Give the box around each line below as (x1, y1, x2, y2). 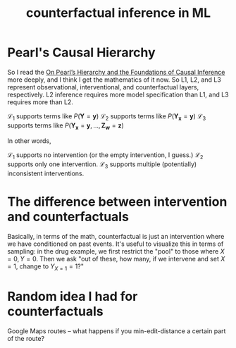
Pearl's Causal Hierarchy (7, 44, 156, 61)
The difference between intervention (7, 194, 228, 210)
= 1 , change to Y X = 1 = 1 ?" (7, 262, 85, 272)
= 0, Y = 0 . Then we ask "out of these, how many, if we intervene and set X (7, 255, 225, 263)
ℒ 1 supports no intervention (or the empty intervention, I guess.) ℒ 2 (7, 150, 204, 161)
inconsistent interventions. (7, 169, 85, 178)
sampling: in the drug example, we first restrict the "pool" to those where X (7, 247, 225, 256)
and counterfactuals (7, 209, 129, 225)
